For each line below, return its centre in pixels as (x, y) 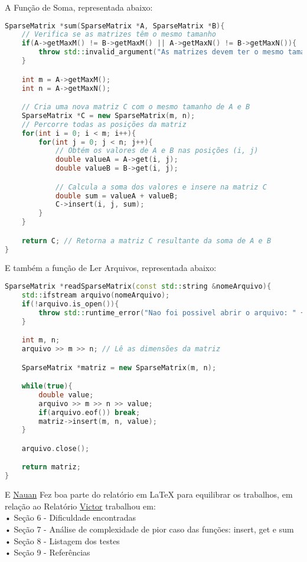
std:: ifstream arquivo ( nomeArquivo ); (96, 295)
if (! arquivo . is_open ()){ (70, 304)
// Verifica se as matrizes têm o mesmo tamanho (119, 35)
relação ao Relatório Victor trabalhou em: (80, 506)
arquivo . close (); (55, 448)
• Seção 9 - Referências (48, 552)
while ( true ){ (47, 386)
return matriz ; (51, 467)
